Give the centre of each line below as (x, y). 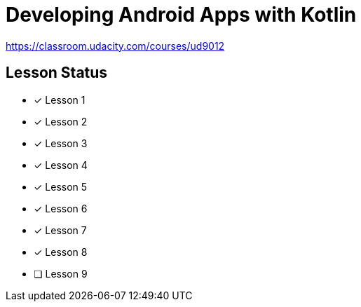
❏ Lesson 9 (61, 273)
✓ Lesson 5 (61, 186)
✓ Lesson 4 (61, 165)
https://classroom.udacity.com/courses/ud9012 (115, 46)
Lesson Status (57, 73)
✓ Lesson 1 (60, 100)
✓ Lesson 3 (61, 143)
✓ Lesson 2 (61, 121)
